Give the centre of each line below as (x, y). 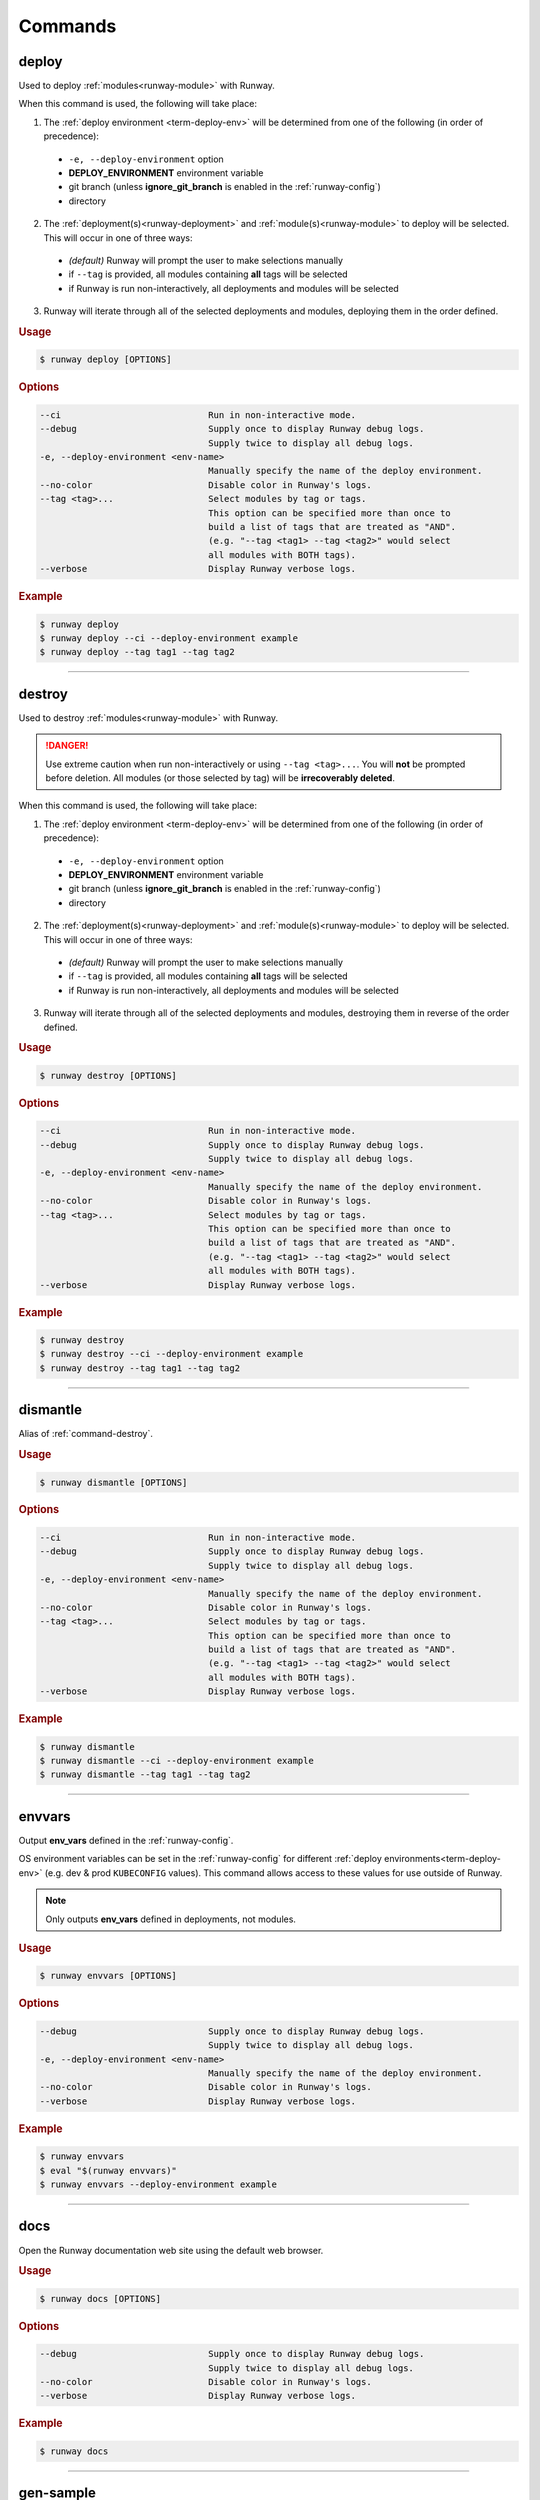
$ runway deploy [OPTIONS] (105, 359)
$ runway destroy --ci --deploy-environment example (171, 1354)
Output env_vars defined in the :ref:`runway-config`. (126, 1840)
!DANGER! (67, 746)
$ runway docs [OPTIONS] (100, 2298)
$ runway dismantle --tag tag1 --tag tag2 (145, 1774)
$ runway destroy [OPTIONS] (108, 1075)
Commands (67, 26)
